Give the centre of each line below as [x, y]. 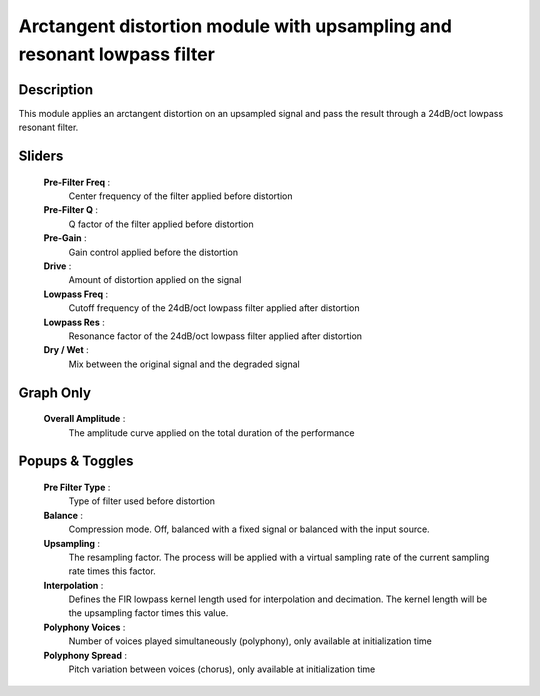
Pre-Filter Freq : [77, 182]
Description [56, 89]
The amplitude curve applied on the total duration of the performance [211, 432]
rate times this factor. [112, 571]
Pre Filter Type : [77, 487]
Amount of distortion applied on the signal [155, 280]
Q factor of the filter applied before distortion [161, 224]
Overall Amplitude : [84, 419]
